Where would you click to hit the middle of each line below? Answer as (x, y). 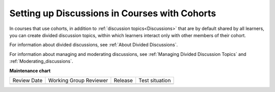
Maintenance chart (30, 71)
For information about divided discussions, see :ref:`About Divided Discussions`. (94, 45)
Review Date (28, 80)
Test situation (155, 80)
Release (123, 80)
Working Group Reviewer (78, 80)
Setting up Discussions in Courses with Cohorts (113, 13)
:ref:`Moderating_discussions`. (41, 62)
